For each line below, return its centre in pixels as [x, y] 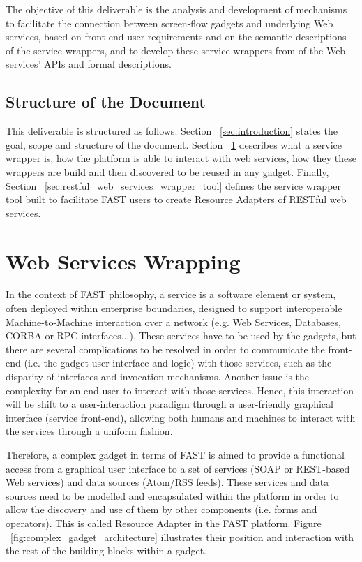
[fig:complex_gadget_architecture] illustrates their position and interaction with [182, 537]
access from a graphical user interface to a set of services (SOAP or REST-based [178, 468]
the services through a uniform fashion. [89, 431]
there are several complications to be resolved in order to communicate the [165, 349]
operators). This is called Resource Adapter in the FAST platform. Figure [164, 523]
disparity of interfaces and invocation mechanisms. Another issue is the [158, 377]
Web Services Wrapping [123, 261]
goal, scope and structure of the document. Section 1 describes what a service [174, 144]
